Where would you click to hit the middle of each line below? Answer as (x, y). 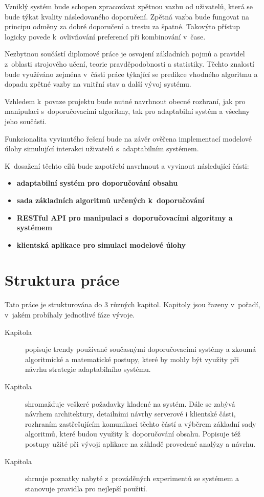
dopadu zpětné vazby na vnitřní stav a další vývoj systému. (98, 84)
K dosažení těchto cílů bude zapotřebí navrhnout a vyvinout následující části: (127, 165)
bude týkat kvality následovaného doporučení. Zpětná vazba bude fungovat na (127, 16)
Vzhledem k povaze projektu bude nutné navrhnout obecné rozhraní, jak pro (125, 101)
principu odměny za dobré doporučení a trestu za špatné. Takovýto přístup (123, 26)
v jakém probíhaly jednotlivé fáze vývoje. (70, 314)
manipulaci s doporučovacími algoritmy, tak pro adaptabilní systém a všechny (127, 111)
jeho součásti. (26, 121)
